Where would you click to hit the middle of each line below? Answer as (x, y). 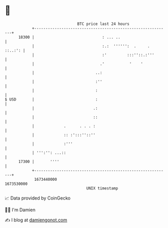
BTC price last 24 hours (103, 24)
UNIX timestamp (102, 188)
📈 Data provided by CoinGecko (38, 198)
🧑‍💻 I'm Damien (20, 210)
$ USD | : (51, 99)
